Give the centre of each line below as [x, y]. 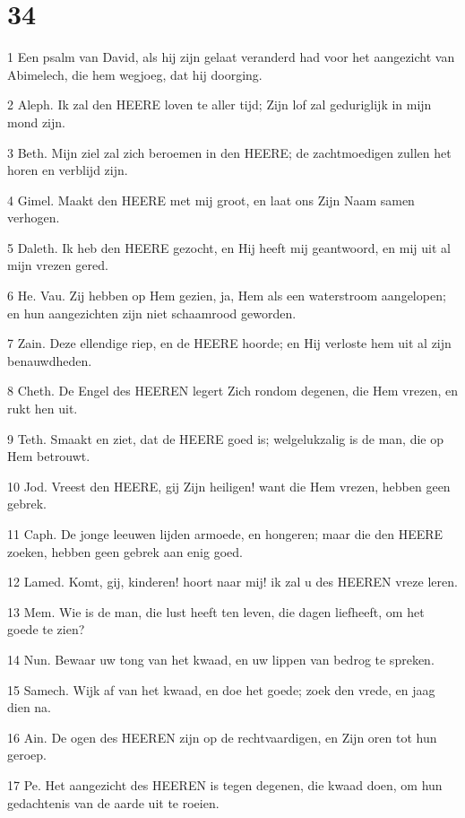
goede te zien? [46, 629]
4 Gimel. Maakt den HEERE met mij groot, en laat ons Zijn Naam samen [211, 200]
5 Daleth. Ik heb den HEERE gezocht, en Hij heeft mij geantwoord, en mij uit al [229, 247]
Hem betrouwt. [49, 456]
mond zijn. [36, 122]
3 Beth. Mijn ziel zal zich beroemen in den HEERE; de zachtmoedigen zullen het [229, 152]
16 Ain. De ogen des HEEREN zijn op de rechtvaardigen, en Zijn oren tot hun [222, 737]
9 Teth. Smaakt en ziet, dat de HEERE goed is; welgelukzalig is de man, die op [226, 438]
